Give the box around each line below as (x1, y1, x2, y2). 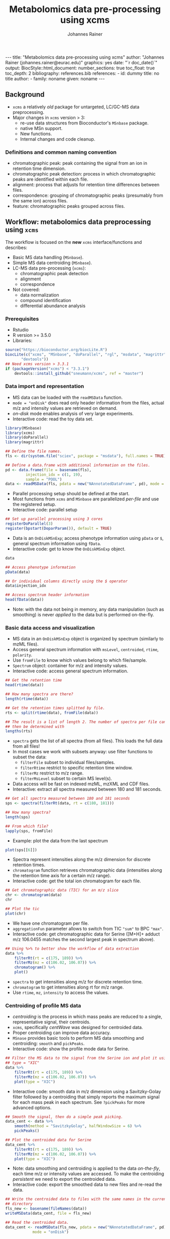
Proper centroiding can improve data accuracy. (12, 1030, 111, 1036)
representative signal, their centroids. (12, 1019, 91, 1025)
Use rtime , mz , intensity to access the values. (12, 990, 109, 995)
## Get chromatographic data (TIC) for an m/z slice (5, 888, 119, 893)
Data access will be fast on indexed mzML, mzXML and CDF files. (12, 781, 150, 787)
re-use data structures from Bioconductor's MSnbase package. (20, 120, 149, 126)
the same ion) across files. (12, 198, 68, 204)
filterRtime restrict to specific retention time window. (20, 765, 133, 771)
